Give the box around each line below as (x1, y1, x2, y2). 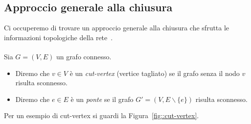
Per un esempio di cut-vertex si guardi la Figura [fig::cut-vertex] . (4, 110, 199, 121)
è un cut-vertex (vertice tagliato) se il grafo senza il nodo (69, 68, 240, 78)
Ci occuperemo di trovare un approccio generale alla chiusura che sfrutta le (4, 23, 229, 33)
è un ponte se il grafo (70, 94, 134, 104)
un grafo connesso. (56, 51, 112, 61)
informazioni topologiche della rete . (4, 32, 113, 42)
